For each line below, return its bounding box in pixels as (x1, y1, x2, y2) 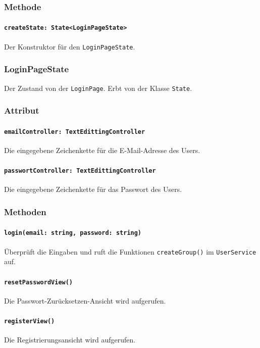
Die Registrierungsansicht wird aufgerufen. (4, 334, 136, 345)
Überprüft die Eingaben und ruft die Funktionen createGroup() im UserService (4, 246, 256, 257)
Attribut (4, 104, 39, 117)
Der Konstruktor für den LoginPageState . (4, 41, 135, 52)
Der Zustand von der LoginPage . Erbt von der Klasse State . (4, 82, 192, 93)
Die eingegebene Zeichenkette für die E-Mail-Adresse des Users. (4, 144, 200, 155)
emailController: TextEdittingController (4, 128, 145, 135)
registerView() (4, 317, 55, 325)
